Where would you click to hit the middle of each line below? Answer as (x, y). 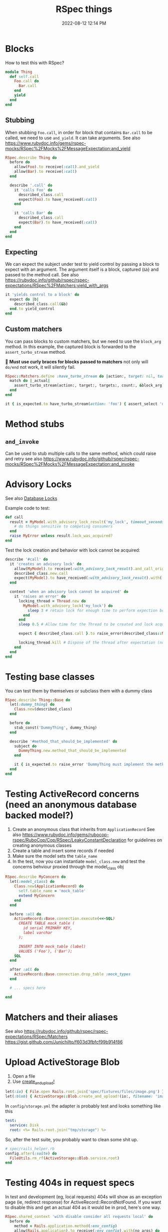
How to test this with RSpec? (35, 63)
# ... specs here (28, 988)
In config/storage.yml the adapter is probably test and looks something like (83, 1106)
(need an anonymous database (71, 804)
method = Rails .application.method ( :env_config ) (66, 1226)
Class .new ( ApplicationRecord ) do (49, 886)
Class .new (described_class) (43, 709)
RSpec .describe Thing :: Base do (38, 700)
